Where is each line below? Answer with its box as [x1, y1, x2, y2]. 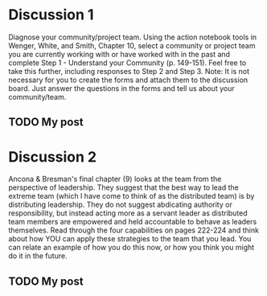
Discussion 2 [8, 147, 97, 166]
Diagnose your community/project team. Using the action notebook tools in [8, 32, 257, 42]
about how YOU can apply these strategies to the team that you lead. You [8, 234, 252, 244]
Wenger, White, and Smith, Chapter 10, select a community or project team [8, 40, 256, 50]
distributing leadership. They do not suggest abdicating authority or [8, 199, 233, 210]
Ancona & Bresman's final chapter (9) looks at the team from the [8, 175, 222, 184]
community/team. [8, 92, 67, 101]
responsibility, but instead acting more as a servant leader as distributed [8, 208, 248, 218]
